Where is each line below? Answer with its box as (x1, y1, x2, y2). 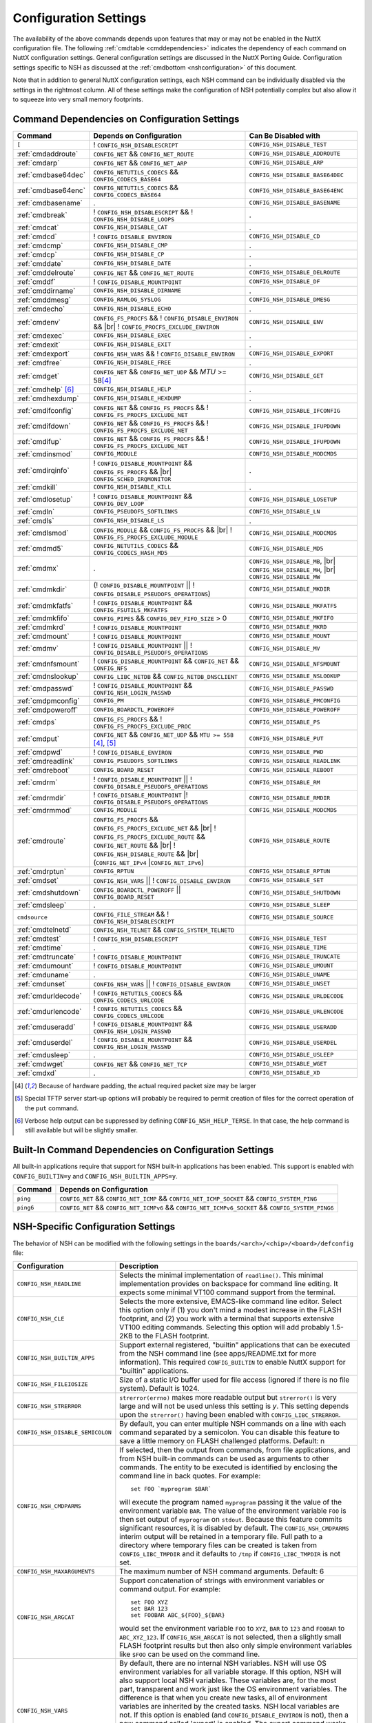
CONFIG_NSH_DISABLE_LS (93, 517, 165, 524)
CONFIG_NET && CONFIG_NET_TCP (93, 1059, 187, 1068)
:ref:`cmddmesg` (17, 295, 72, 305)
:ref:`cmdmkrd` (17, 622, 65, 632)
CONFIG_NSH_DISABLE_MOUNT (249, 633, 331, 640)
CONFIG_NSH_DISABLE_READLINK (249, 757, 341, 765)
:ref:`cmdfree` (17, 358, 62, 367)
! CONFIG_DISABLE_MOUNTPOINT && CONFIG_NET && (93, 655, 239, 665)
